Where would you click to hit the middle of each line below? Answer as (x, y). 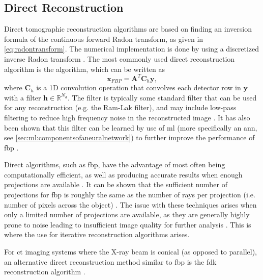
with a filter (23, 97)
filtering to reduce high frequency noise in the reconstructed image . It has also (127, 117)
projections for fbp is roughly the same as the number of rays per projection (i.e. (130, 195)
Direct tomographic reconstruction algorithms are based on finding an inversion (128, 29)
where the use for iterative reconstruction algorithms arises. (97, 234)
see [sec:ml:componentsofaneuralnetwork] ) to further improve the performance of (129, 137)
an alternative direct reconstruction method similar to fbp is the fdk (110, 261)
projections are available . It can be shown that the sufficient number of (116, 184)
